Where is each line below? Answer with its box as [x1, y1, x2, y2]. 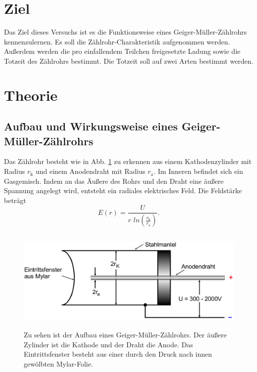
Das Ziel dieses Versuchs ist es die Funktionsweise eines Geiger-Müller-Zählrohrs [4, 27, 247, 37]
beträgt [4, 195, 26, 205]
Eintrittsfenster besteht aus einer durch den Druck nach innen [24, 349, 212, 359]
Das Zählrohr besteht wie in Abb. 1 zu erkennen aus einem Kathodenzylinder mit [4, 156, 252, 166]
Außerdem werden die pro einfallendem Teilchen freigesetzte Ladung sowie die [4, 46, 241, 56]
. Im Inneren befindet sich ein [154, 166, 243, 176]
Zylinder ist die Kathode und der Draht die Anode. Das [24, 339, 193, 349]
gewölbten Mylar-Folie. [24, 358, 93, 369]
